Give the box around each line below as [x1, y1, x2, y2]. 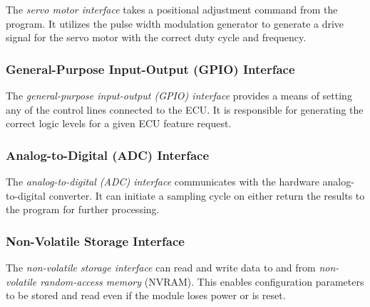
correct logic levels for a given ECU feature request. [6, 116, 232, 131]
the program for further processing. [6, 202, 160, 217]
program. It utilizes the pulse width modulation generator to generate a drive [6, 16, 344, 31]
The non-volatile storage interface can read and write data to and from [6, 260, 316, 274]
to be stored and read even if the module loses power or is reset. [6, 288, 286, 303]
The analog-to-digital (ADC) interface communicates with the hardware [6, 174, 319, 188]
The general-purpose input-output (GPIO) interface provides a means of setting [6, 88, 352, 102]
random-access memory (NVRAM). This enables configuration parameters [40, 274, 364, 289]
